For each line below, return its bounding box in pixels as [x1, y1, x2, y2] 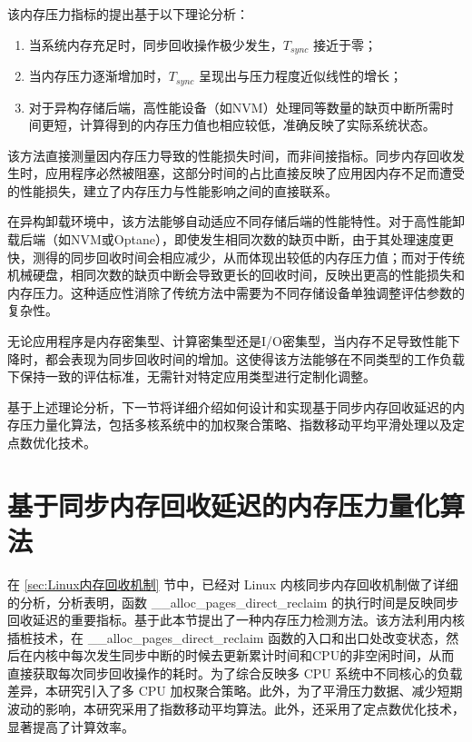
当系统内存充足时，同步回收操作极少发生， [28, 35, 283, 54]
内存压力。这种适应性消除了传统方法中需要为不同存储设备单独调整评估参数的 [7, 282, 465, 302]
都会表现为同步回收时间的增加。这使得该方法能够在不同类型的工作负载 [44, 349, 465, 368]
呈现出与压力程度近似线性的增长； [198, 66, 402, 85]
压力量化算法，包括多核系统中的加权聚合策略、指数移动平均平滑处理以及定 [19, 415, 465, 434]
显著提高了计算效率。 [7, 717, 134, 736]
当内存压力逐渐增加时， [28, 66, 169, 85]
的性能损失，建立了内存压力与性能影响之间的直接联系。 [7, 181, 338, 200]
